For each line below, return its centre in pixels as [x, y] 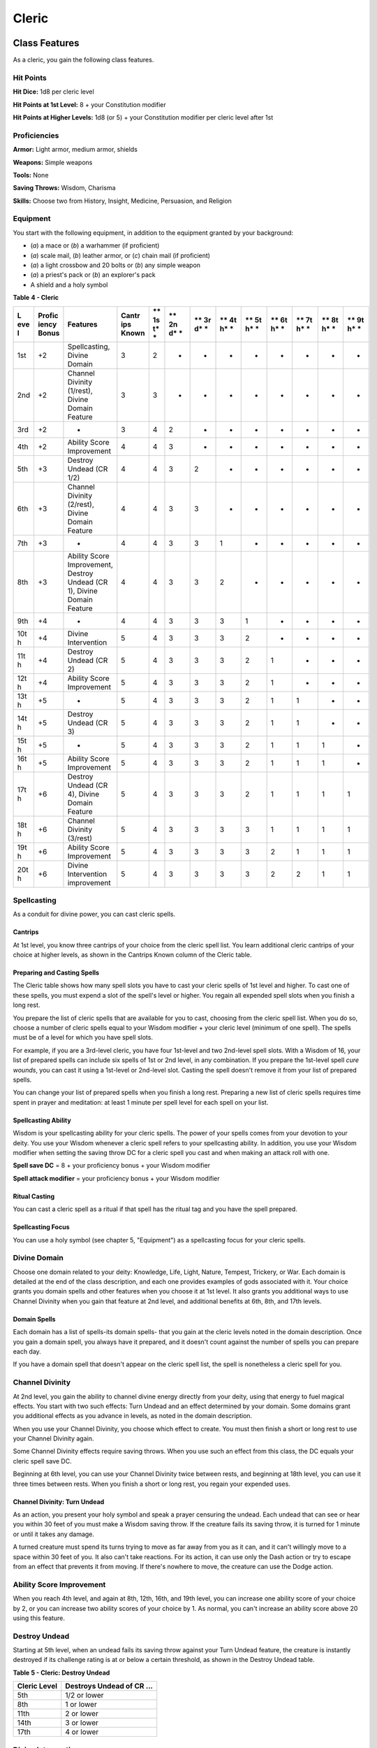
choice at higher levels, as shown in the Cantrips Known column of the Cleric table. [132, 955]
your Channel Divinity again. [53, 1439]
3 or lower [82, 1723]
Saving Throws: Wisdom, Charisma [64, 188]
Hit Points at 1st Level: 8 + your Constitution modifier [90, 104]
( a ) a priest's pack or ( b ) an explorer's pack [93, 275]
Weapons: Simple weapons [53, 162]
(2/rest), [81, 504]
